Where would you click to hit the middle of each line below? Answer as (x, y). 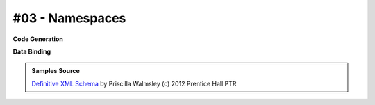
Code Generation (38, 39)
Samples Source (56, 71)
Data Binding (32, 51)
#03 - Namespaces (69, 18)
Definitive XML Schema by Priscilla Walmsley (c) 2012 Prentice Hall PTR (134, 83)
